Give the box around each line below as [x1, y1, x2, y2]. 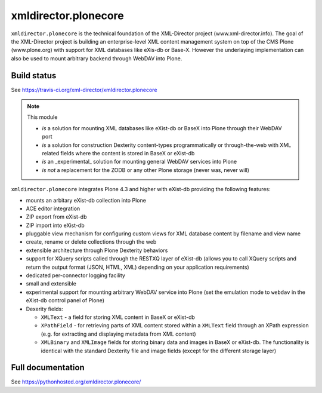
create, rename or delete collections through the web [26, 238, 157, 245]
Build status [11, 70, 57, 81]
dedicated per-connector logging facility [26, 272, 125, 279]
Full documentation [11, 363, 85, 373]
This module [27, 113, 58, 121]
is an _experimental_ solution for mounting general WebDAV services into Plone [42, 158, 237, 165]
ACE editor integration [26, 205, 80, 212]
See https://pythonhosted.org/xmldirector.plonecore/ [11, 378, 141, 385]
